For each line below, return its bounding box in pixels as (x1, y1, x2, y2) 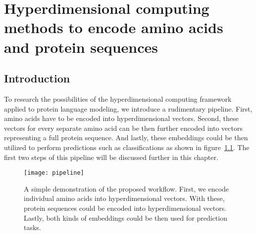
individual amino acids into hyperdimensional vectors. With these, (24, 193, 225, 203)
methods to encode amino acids (4, 17, 223, 38)
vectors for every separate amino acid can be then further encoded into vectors (4, 122, 243, 133)
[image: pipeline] (24, 169, 84, 177)
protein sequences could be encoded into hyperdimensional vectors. (24, 202, 227, 213)
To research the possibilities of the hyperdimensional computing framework (4, 93, 232, 104)
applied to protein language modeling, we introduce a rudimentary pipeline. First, (4, 103, 253, 114)
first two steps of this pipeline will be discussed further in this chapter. (4, 152, 218, 162)
